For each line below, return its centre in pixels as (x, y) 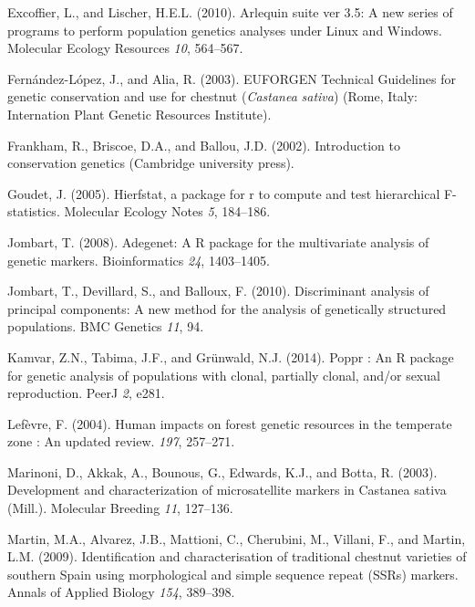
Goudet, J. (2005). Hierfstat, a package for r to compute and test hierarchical (224, 193)
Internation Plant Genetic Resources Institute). (139, 114)
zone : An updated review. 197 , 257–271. (121, 441)
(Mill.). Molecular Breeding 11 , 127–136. (120, 508)
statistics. (34, 211)
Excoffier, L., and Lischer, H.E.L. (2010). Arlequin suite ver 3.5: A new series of (230, 12)
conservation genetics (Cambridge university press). (151, 163)
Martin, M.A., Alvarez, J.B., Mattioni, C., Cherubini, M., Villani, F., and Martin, (237, 538)
